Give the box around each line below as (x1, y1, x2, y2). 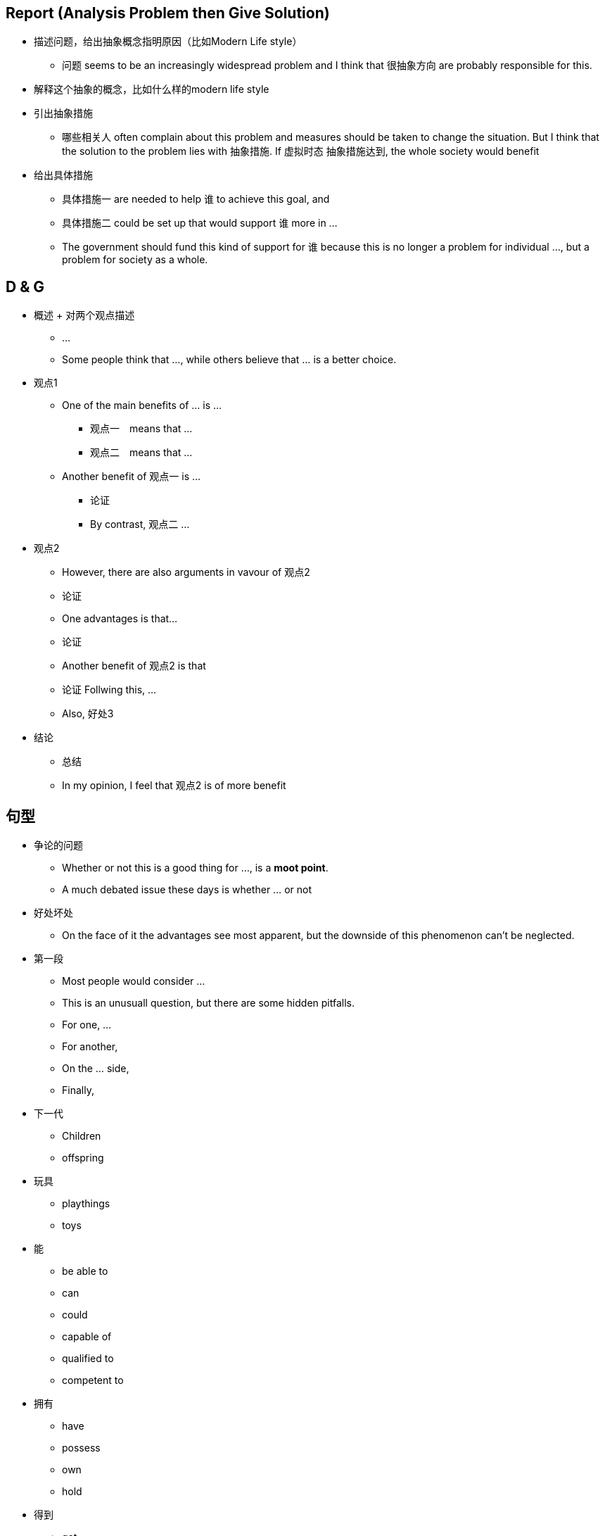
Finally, (62, 1084, 94, 1097)
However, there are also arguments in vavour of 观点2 (62, 566, 310, 579)
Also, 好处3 (62, 707, 114, 720)
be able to (62, 1265, 108, 1278)
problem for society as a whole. (62, 253, 208, 266)
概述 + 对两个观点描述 (34, 309, 135, 322)
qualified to (62, 1352, 114, 1365)
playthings (62, 1197, 110, 1210)
